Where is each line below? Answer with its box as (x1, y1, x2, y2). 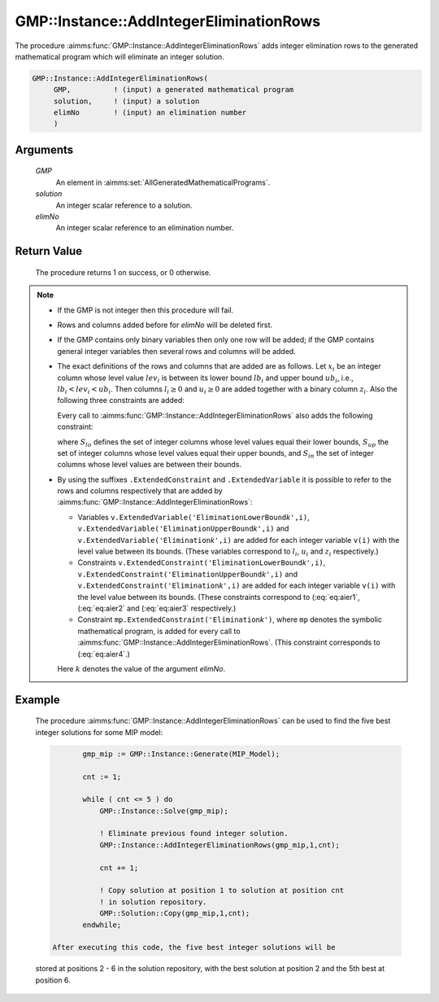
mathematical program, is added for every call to (77, 626, 241, 636)
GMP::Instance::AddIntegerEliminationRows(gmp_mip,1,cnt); (99, 840, 341, 850)
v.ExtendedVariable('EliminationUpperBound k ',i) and (77, 523, 289, 533)
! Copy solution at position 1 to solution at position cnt (99, 886, 345, 895)
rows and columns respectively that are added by (57, 486, 223, 496)
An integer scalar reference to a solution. (55, 200, 193, 210)
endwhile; (82, 920, 122, 930)
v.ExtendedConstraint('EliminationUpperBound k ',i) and (77, 569, 298, 579)
